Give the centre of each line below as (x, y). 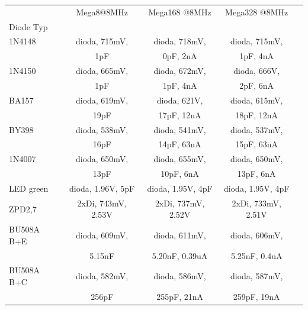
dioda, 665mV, (102, 71)
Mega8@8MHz (102, 12)
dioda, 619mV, (102, 100)
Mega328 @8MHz (257, 12)
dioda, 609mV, (102, 235)
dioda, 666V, (257, 71)
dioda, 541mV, (180, 129)
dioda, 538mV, (102, 129)
